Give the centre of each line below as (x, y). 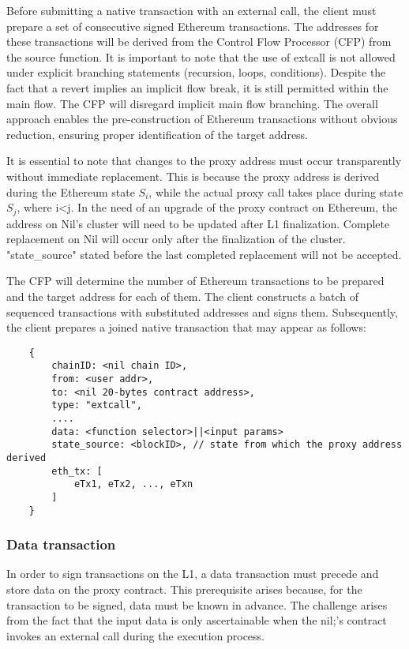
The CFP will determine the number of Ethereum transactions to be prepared (195, 281)
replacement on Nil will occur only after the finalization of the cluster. (176, 239)
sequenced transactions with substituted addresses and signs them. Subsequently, (202, 311)
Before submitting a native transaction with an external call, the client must (191, 10)
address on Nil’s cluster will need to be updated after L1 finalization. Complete (198, 223)
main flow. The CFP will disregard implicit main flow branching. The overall (192, 103)
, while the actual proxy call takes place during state (276, 191)
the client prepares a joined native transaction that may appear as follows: (186, 327)
